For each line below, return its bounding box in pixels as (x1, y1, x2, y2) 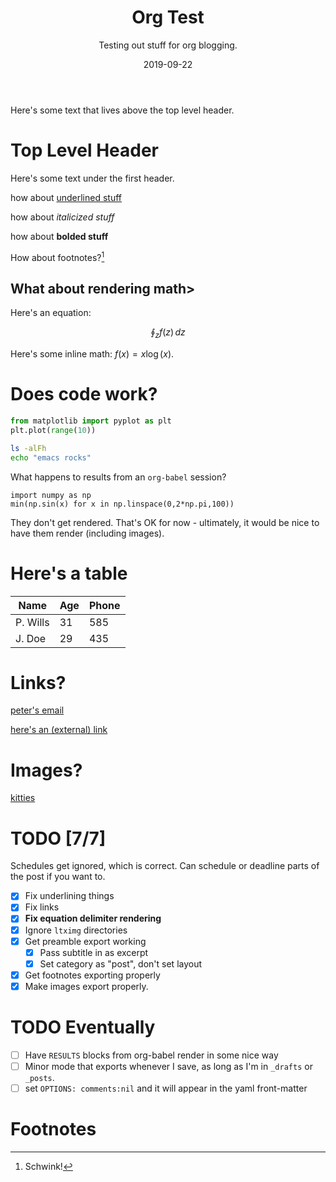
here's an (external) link (10, 724, 108, 736)
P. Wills (15, 615, 50, 629)
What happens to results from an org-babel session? (10, 471, 227, 483)
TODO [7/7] (10, 827, 107, 850)
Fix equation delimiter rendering (24, 912, 162, 925)
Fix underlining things (24, 890, 115, 902)
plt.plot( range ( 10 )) (10, 425, 97, 435)
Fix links (24, 901, 60, 913)
